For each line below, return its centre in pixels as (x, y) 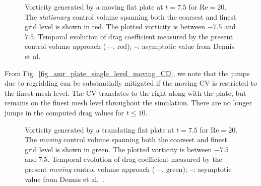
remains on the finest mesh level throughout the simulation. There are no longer (128, 103)
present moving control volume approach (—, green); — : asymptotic (128, 169)
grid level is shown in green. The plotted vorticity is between (118, 149)
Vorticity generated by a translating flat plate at (100, 129)
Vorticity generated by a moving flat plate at (94, 7)
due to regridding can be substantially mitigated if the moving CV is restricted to (131, 83)
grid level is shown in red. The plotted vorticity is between (115, 26)
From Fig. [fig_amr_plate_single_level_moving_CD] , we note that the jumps (127, 73)
